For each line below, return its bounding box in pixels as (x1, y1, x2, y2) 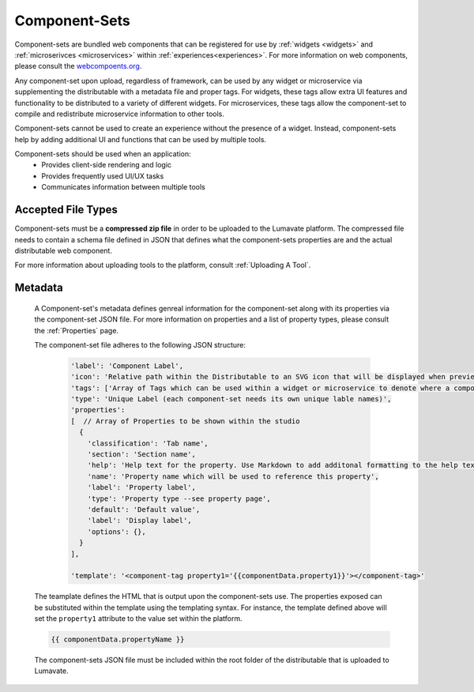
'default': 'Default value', (87, 505, 201, 513)
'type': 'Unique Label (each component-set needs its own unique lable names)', (70, 395, 392, 404)
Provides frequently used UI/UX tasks (41, 171, 164, 181)
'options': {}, (87, 527, 146, 536)
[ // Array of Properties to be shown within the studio (70, 416, 300, 426)
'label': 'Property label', (87, 483, 197, 492)
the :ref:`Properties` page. (34, 325, 118, 335)
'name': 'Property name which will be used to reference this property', (87, 472, 379, 481)
